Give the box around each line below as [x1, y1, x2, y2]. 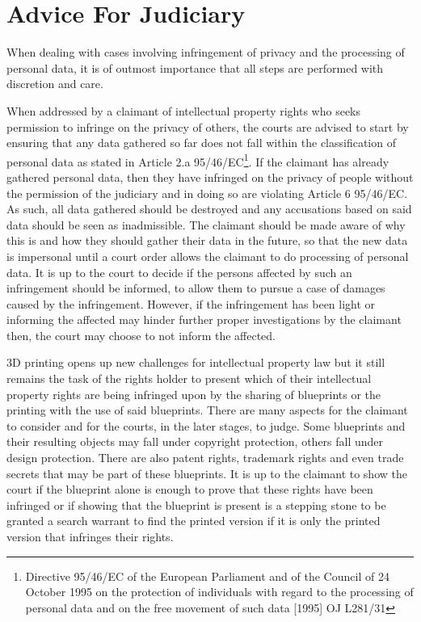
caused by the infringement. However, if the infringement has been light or [6, 295, 376, 312]
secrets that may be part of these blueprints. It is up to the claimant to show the [6, 464, 407, 481]
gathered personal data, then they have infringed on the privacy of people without [6, 168, 414, 185]
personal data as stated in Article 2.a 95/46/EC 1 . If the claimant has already [6, 150, 389, 170]
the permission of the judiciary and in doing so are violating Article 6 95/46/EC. [6, 184, 408, 201]
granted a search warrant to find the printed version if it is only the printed [6, 512, 381, 529]
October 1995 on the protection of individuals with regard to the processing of [25, 583, 414, 600]
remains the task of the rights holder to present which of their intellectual [6, 370, 372, 387]
